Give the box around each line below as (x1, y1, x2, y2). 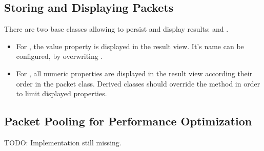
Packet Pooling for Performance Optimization (4, 113, 252, 129)
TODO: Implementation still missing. (4, 137, 121, 147)
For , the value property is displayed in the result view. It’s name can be (16, 40, 244, 51)
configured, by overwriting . (16, 51, 103, 61)
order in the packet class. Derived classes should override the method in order (16, 78, 260, 89)
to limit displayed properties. (16, 88, 107, 99)
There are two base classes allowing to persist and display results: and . (4, 24, 229, 34)
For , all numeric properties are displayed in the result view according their (16, 68, 253, 78)
